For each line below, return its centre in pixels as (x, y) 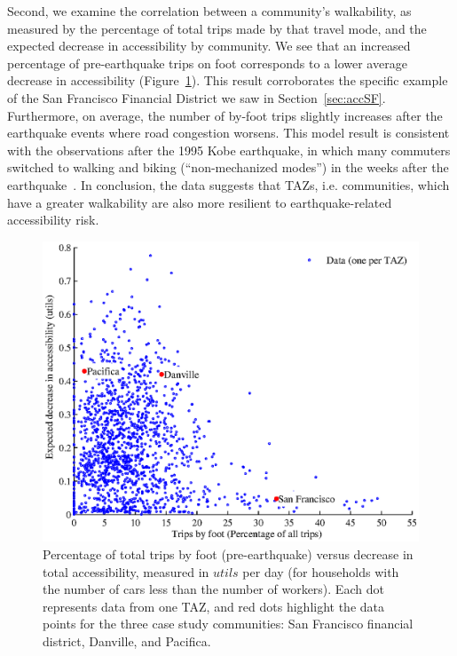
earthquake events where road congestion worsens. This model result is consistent (228, 133)
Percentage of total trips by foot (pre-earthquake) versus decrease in (228, 554)
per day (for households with (321, 571)
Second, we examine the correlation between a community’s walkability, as (209, 11)
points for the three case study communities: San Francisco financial (228, 624)
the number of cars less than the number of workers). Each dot (213, 589)
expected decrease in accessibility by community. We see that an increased (209, 46)
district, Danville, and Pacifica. (127, 640)
